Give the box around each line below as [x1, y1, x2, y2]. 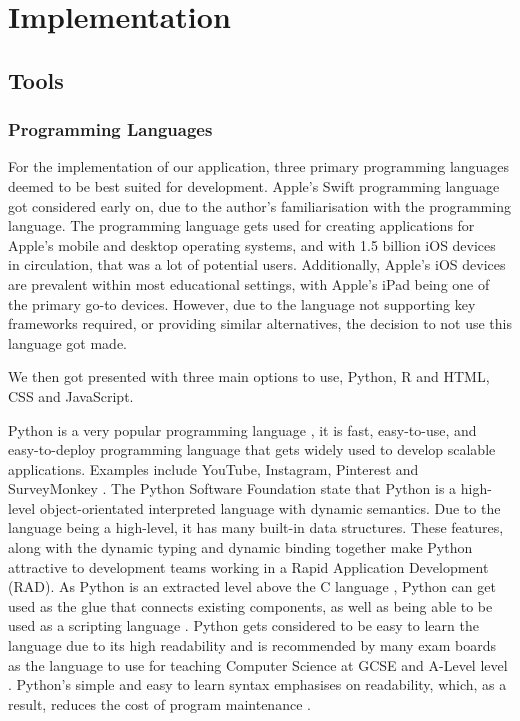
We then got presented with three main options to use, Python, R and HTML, [8, 366, 490, 387]
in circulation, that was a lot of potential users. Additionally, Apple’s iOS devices [8, 254, 506, 275]
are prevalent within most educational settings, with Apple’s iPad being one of [8, 273, 490, 294]
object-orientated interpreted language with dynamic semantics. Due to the [39, 497, 501, 518]
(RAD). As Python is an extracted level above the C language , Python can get [8, 576, 496, 597]
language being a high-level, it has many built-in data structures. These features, [8, 517, 504, 538]
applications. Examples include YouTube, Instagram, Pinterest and [8, 458, 419, 479]
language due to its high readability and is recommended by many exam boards [8, 635, 497, 656]
